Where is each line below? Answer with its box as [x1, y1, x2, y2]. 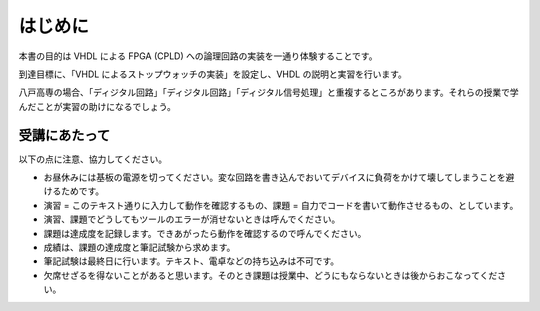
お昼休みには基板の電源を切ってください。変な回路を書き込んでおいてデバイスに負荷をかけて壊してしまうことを [43, 171, 506, 184]
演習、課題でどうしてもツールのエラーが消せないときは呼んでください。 [43, 213, 341, 225]
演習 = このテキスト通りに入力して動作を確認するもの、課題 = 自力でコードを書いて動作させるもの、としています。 [43, 199, 519, 211]
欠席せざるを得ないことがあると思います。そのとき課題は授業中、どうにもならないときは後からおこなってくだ [43, 269, 498, 281]
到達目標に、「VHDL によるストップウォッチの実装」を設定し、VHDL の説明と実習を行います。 [18, 68, 407, 80]
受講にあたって [18, 126, 110, 144]
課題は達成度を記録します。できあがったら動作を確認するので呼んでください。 [43, 227, 367, 239]
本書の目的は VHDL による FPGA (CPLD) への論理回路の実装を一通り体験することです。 [18, 50, 378, 62]
